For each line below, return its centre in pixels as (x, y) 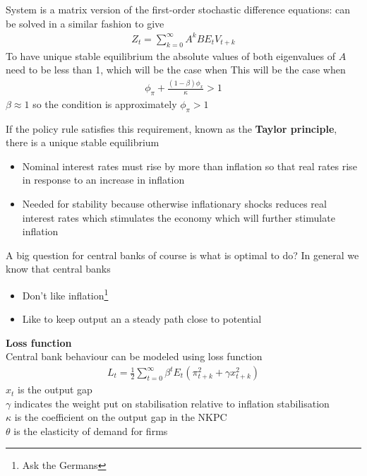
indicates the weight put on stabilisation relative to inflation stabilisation (172, 403)
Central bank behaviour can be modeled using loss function (134, 356)
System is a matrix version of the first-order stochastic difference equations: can (178, 9)
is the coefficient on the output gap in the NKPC (121, 417)
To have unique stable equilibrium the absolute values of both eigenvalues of (171, 55)
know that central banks (58, 269)
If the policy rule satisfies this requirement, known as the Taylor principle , (172, 128)
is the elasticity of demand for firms (91, 430)
